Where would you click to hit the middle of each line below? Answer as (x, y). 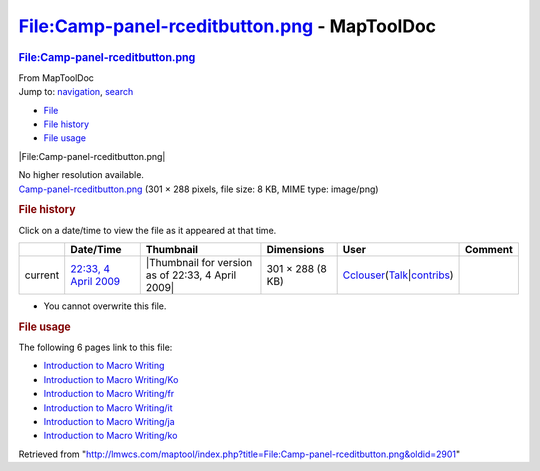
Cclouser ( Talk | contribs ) (398, 275)
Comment (489, 249)
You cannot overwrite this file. (105, 306)
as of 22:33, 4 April (191, 275)
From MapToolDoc (56, 77)
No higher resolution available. (81, 175)
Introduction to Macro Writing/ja (109, 421)
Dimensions (295, 249)
